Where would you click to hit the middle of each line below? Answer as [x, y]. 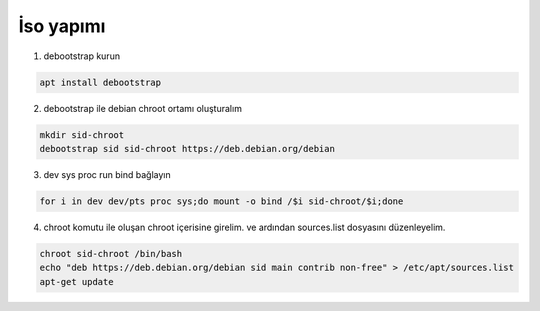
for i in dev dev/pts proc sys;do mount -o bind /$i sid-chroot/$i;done [221, 201]
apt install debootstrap [100, 82]
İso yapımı [62, 26]
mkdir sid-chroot [82, 134]
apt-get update [76, 281]
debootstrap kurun [81, 56]
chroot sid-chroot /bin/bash [111, 253]
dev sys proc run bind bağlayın [107, 174]
